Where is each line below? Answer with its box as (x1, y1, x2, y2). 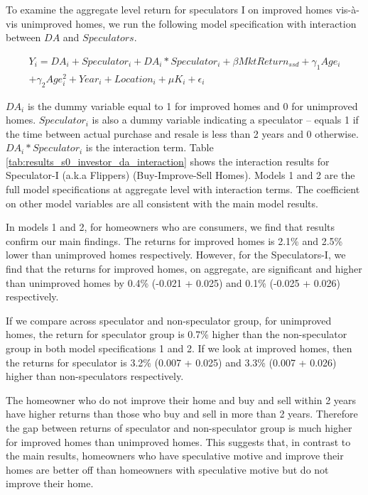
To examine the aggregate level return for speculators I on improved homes (6, 2, 333, 16)
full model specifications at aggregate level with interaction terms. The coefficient (6, 182, 360, 197)
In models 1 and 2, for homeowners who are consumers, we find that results (6, 219, 335, 234)
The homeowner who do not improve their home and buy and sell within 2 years (6, 392, 357, 407)
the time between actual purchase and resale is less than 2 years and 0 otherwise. (6, 126, 359, 141)
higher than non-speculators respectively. (6, 369, 184, 384)
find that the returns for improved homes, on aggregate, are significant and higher (6, 261, 362, 276)
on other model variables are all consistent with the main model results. (6, 195, 318, 210)
